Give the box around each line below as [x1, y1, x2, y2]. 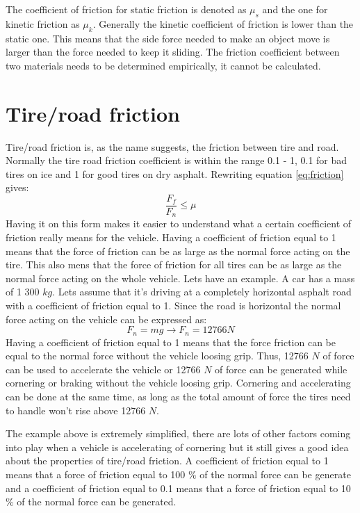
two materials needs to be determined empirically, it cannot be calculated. [6, 58, 321, 72]
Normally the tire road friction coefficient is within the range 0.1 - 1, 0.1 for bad [6, 153, 347, 168]
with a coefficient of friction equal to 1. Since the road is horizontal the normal [6, 298, 341, 312]
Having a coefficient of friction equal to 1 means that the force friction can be [6, 334, 336, 349]
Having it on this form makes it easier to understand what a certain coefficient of [6, 216, 352, 231]
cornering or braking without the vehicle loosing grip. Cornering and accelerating [6, 375, 351, 390]
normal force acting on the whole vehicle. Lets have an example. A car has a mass [6, 270, 355, 285]
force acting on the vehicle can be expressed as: [6, 311, 207, 326]
